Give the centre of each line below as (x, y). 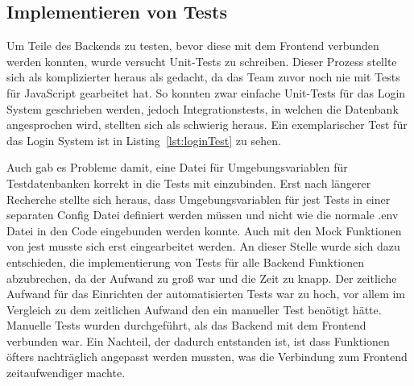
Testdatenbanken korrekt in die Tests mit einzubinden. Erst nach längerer (189, 183)
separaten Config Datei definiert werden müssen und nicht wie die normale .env (203, 215)
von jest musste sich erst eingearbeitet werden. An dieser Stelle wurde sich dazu (203, 246)
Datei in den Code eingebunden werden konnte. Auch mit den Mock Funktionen (204, 230)
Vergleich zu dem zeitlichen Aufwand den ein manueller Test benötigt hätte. (194, 309)
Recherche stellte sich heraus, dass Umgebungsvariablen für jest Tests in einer (199, 199)
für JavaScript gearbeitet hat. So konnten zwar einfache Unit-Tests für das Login (206, 92)
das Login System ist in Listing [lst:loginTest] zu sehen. (144, 140)
